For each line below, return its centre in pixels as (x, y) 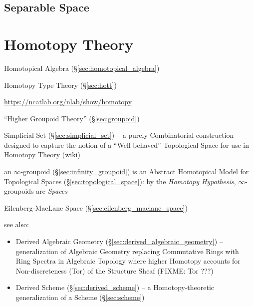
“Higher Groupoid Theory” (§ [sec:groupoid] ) (72, 118)
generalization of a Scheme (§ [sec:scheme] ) (80, 297)
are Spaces (52, 191)
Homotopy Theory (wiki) (42, 154)
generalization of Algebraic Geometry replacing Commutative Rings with (127, 251)
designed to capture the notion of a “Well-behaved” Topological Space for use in (127, 145)
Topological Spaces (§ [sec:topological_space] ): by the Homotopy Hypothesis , (120, 181)
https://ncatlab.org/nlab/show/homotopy (68, 102)
